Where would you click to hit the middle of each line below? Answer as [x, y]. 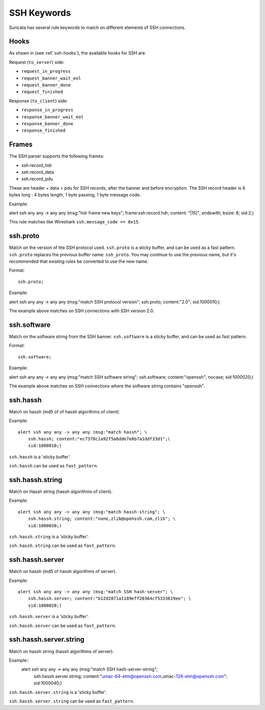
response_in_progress [47, 110]
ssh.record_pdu [37, 179]
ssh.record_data [38, 172]
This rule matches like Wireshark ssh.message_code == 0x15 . [74, 222]
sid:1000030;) [45, 526]
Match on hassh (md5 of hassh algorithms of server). [63, 572]
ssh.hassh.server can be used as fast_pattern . [63, 626]
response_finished [43, 131]
